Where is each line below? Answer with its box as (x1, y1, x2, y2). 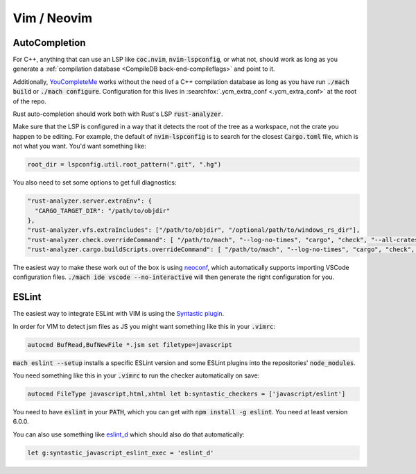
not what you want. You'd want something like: (12, 142, 146, 151)
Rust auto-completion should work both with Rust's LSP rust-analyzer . (12, 110, 223, 118)
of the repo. (12, 97, 46, 105)
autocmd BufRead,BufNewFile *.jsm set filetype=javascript (27, 341, 232, 348)
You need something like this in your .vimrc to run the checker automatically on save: (12, 371, 260, 380)
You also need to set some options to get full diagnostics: (12, 178, 177, 187)
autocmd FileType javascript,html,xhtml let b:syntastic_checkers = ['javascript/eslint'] (27, 390, 346, 398)
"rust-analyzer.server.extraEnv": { (27, 197, 153, 205)
